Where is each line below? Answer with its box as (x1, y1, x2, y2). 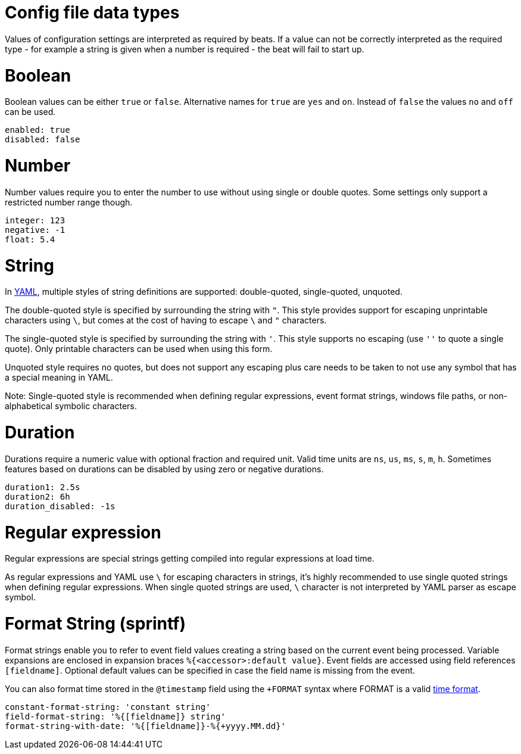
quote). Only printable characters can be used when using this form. (5, 344, 273, 354)
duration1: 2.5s (5, 482, 80, 492)
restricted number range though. (5, 197, 133, 207)
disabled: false (5, 135, 80, 145)
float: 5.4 (5, 234, 55, 244)
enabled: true (5, 125, 70, 135)
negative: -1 (5, 225, 65, 235)
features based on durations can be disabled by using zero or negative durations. (5, 463, 324, 474)
